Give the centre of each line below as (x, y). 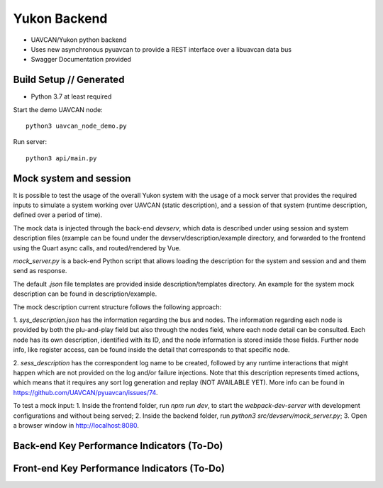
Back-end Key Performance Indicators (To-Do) (118, 446)
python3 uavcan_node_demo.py (76, 126)
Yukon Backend (60, 18)
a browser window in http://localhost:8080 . (76, 425)
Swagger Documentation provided (81, 60)
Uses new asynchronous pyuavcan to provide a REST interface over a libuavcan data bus (161, 49)
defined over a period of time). (58, 215)
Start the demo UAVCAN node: (58, 109)
